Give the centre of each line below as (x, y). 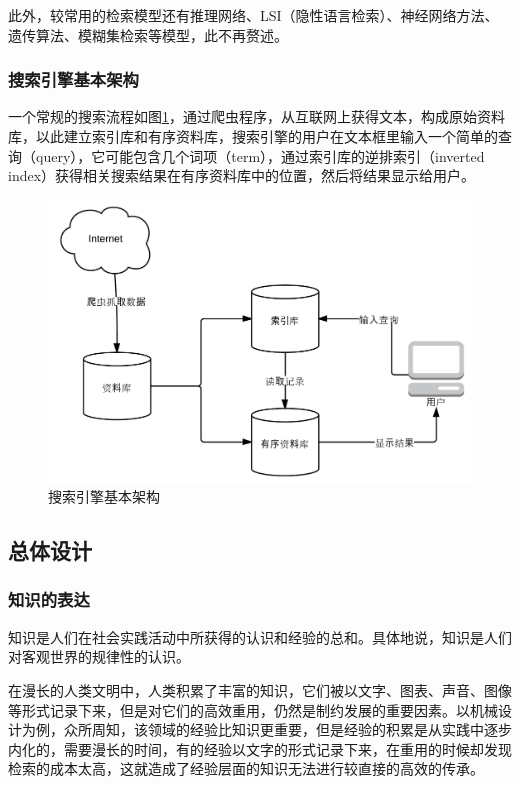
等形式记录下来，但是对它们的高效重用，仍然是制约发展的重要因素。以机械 (253, 709)
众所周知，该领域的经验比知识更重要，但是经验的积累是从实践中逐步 (287, 729)
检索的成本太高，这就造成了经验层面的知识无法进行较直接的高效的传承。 (246, 768)
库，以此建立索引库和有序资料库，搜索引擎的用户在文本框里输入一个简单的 (253, 136)
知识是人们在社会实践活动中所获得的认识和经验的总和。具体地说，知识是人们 (260, 636)
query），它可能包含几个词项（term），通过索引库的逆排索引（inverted (260, 155)
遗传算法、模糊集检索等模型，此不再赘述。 (148, 34)
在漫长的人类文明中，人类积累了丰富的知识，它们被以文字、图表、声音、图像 (260, 689)
